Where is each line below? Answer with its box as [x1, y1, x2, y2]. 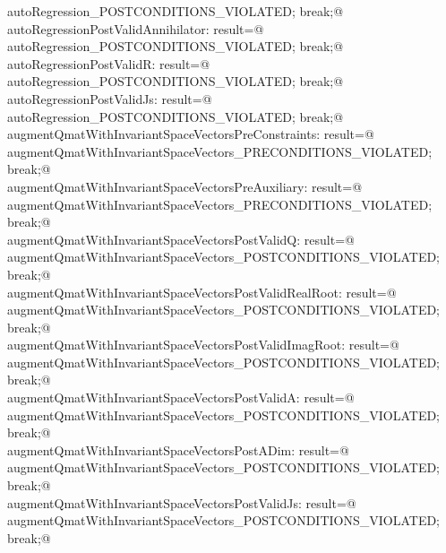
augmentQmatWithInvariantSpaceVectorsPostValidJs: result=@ [7, 493, 356, 512]
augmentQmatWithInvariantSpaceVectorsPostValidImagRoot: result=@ [7, 335, 399, 354]
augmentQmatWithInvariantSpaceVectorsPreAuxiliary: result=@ [7, 177, 363, 195]
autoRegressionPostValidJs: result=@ [7, 89, 212, 108]
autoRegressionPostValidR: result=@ [7, 54, 210, 73]
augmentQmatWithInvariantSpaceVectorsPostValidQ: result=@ [7, 229, 355, 248]
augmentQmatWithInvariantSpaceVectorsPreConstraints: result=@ [7, 125, 374, 143]
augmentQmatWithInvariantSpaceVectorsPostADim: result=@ [7, 440, 349, 459]
